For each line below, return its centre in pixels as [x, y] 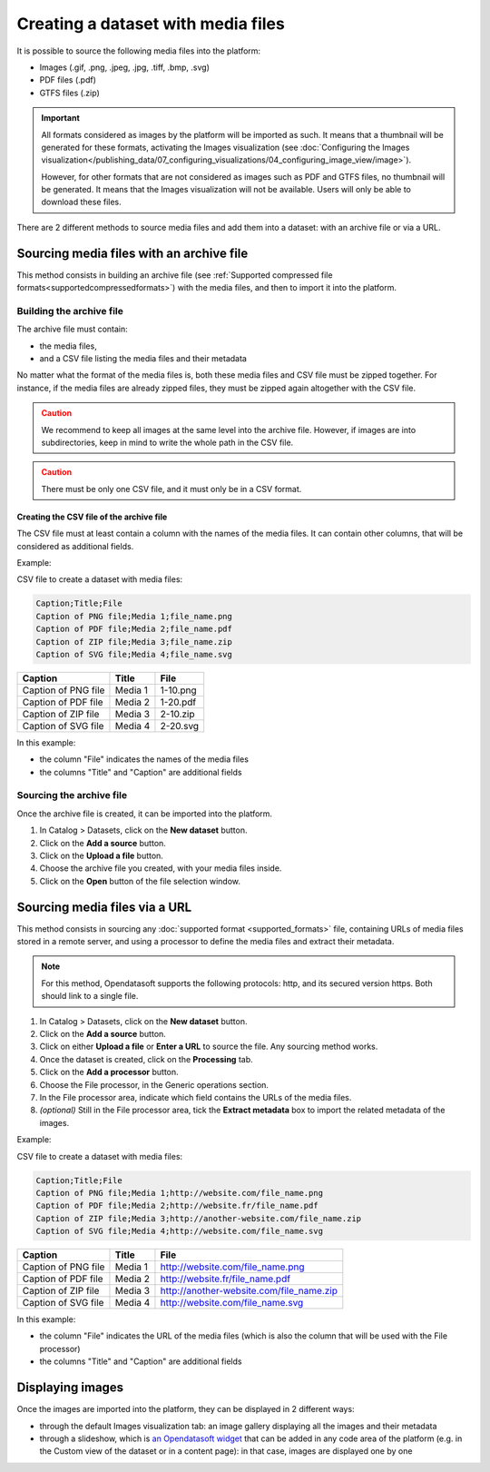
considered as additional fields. [75, 546]
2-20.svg [180, 726]
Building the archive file [70, 311]
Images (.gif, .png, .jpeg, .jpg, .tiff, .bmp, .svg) [125, 67]
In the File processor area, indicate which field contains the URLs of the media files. [196, 1097]
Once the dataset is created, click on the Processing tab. [146, 1059]
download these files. [81, 202]
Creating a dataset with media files [151, 24]
